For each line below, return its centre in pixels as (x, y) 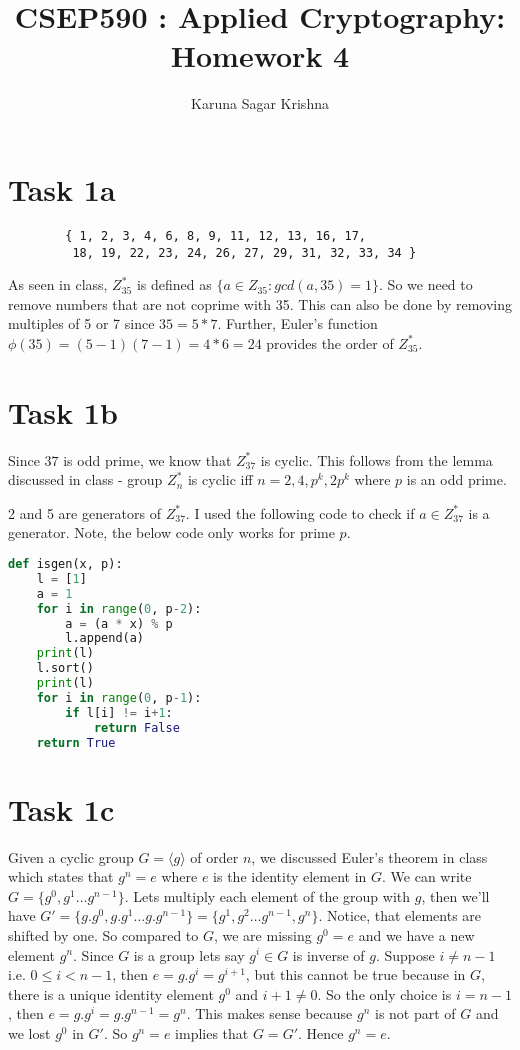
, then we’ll (455, 895)
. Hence (321, 1032)
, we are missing (262, 934)
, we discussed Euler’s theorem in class (369, 856)
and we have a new (416, 934)
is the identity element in (290, 876)
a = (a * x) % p (119, 623)
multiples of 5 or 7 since (81, 323)
